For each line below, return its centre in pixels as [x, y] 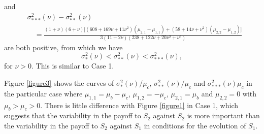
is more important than [223, 115]
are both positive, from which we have [63, 47]
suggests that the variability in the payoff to [73, 115]
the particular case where [43, 93]
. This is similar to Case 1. [73, 66]
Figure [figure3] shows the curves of [59, 82]
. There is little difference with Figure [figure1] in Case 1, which [139, 105]
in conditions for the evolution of [195, 125]
